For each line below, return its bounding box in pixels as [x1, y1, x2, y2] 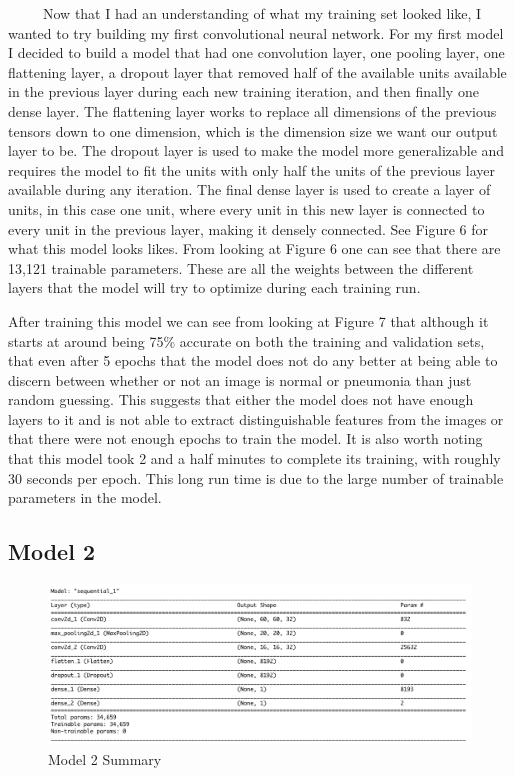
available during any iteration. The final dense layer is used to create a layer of [8, 179, 491, 200]
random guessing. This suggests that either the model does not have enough [8, 389, 474, 410]
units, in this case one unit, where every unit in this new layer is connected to [8, 198, 485, 219]
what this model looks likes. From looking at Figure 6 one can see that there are [8, 238, 501, 259]
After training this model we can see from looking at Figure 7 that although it [8, 310, 489, 331]
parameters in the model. [8, 487, 162, 508]
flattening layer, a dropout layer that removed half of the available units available [8, 61, 507, 82]
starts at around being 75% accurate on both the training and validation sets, [8, 330, 485, 351]
